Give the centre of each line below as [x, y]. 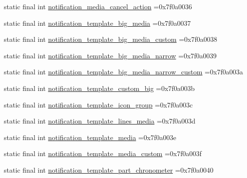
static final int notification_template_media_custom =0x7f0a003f [103, 153]
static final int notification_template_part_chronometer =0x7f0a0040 [109, 169]
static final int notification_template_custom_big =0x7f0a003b [99, 88]
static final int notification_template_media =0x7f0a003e [90, 137]
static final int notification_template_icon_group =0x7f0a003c [98, 104]
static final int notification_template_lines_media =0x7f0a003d [100, 121]
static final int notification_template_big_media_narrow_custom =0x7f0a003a [123, 72]
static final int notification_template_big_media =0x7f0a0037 [97, 23]
